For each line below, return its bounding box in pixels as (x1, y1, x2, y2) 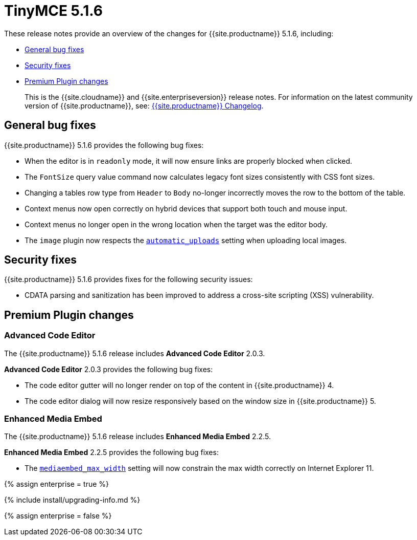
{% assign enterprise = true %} (4, 480, 109, 489)
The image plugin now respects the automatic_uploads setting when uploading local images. (25, 235, 347, 245)
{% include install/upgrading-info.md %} (4, 495, 141, 505)
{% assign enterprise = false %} (4, 511, 112, 521)
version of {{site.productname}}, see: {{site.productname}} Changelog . (25, 101, 264, 110)
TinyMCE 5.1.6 (4, 2, 103, 19)
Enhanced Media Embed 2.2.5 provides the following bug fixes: (4, 448, 219, 457)
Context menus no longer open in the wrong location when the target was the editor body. (25, 220, 328, 229)
